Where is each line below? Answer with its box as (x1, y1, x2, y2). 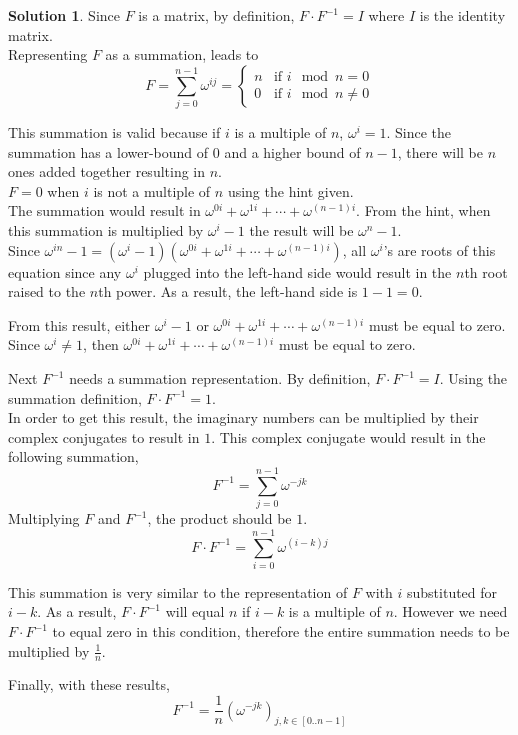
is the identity (419, 5, 506, 25)
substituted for (407, 581, 498, 602)
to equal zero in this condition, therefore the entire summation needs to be (52, 621, 510, 642)
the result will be (249, 220, 354, 241)
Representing (8, 44, 88, 65)
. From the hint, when (356, 200, 491, 221)
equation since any (8, 261, 122, 282)
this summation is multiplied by (8, 220, 204, 241)
